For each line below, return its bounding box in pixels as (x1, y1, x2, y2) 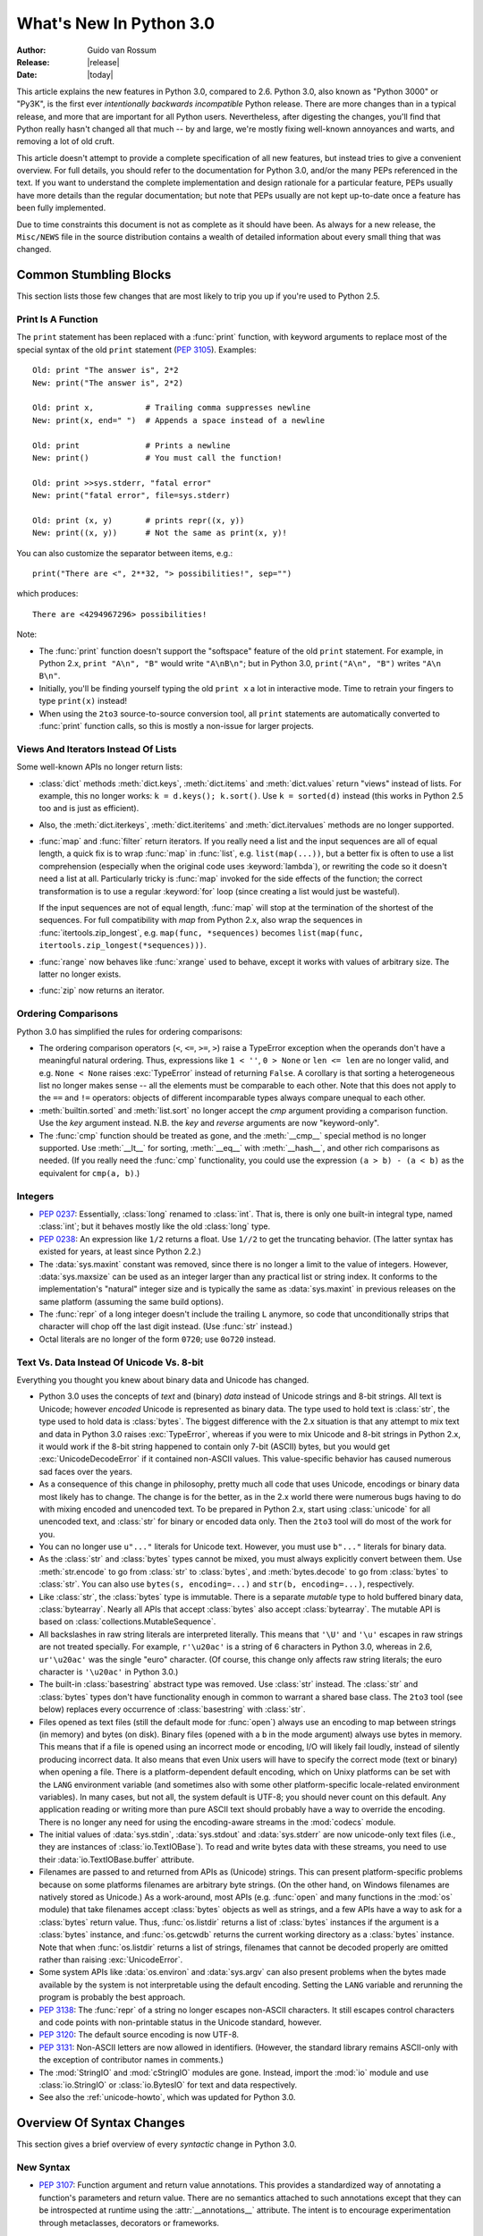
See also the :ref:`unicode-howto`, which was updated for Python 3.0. (38, 2092, 296, 2103)
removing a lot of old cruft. (16, 136, 115, 147)
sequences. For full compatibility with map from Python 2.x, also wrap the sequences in (38, 915, 362, 926)
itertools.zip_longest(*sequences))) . (38, 940, 208, 951)
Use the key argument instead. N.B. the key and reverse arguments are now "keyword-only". (38, 1118, 380, 1129)
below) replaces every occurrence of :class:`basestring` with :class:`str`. (38, 1704, 306, 1715)
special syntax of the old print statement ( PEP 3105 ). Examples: (16, 344, 257, 355)
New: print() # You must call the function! (32, 453, 283, 462)
